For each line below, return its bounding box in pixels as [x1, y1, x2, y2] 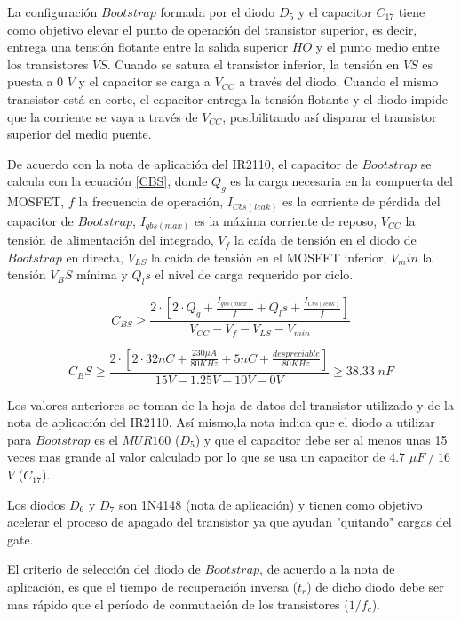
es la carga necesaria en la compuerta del [230, 172, 453, 190]
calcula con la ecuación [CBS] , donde [7, 172, 208, 190]
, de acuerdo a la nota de [259, 560, 395, 578]
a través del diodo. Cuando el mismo [239, 72, 439, 91]
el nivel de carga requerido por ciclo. [155, 265, 354, 284]
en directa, [66, 247, 123, 266]
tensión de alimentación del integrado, [7, 230, 214, 249]
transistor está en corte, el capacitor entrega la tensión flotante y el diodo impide [7, 89, 448, 108]
